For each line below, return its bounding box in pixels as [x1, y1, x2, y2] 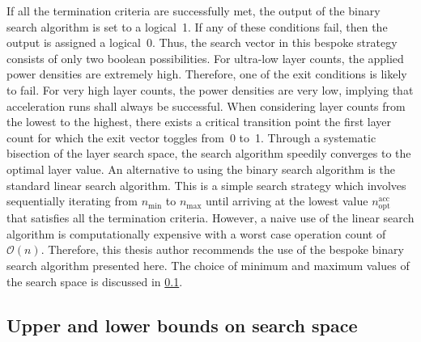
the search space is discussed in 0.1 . [6, 272, 183, 289]
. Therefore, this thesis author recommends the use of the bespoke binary [40, 241, 404, 258]
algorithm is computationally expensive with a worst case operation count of [6, 225, 386, 242]
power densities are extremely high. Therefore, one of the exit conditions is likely [6, 65, 407, 82]
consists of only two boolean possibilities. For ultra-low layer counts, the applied [6, 49, 404, 66]
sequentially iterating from [6, 192, 138, 209]
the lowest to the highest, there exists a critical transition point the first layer [6, 113, 392, 130]
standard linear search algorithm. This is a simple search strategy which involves [6, 176, 406, 193]
